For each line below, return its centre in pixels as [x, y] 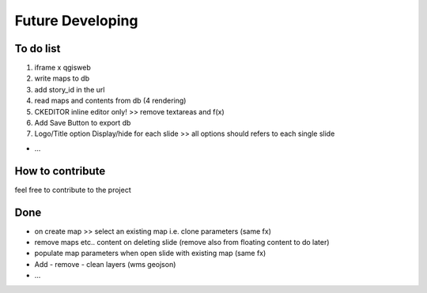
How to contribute [60, 171]
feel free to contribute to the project [73, 190]
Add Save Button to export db [83, 123]
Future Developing [76, 21]
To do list [38, 49]
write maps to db [62, 78]
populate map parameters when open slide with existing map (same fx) [150, 254]
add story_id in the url [70, 89]
